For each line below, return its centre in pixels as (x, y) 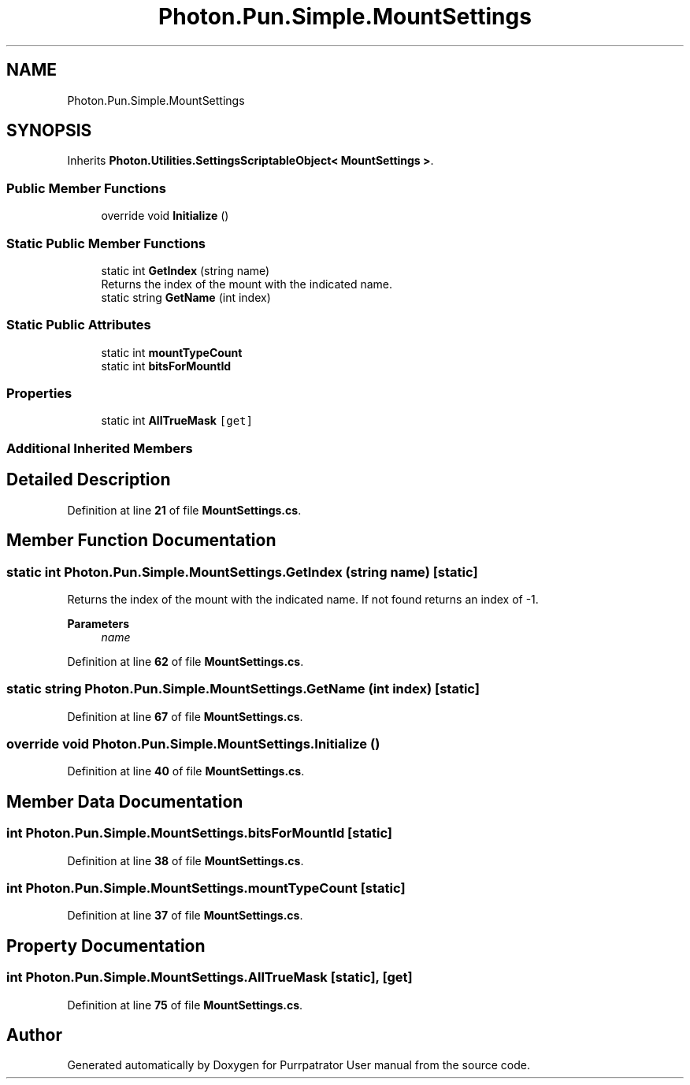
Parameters (98, 623)
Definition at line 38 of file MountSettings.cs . (185, 860)
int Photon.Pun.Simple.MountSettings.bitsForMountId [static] (199, 833)
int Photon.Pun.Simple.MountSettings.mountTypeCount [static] (206, 888)
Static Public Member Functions (106, 243)
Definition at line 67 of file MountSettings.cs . (185, 716)
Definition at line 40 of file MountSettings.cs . (186, 771)
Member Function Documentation (141, 541)
